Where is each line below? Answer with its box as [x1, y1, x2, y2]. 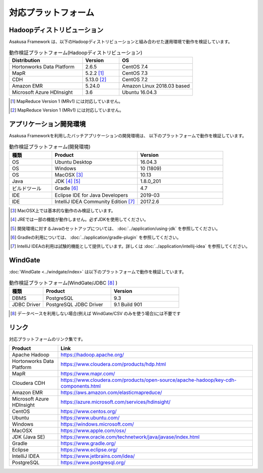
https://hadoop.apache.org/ [60, 351, 124, 358]
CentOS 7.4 [122, 63, 148, 70]
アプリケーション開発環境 [9, 120, 86, 129]
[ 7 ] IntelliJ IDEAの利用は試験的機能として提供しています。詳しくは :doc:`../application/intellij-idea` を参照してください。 [10, 244, 250, 249]
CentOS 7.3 [122, 70, 148, 76]
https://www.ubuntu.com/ [60, 415, 120, 421]
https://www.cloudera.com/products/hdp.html [60, 361, 166, 368]
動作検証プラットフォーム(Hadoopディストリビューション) [9, 49, 143, 56]
